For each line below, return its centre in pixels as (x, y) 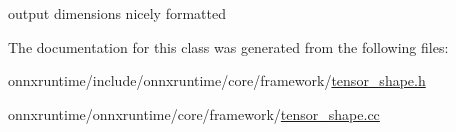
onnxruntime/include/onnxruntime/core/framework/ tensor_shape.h (217, 80)
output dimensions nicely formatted (117, 13)
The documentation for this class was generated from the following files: (228, 46)
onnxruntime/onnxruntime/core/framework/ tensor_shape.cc (194, 113)
